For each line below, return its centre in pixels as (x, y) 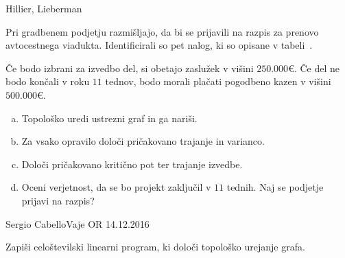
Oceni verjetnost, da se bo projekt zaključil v (116, 187)
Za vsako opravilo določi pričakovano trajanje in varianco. (143, 141)
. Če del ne (317, 68)
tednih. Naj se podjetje (275, 187)
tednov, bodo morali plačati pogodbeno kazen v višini (218, 81)
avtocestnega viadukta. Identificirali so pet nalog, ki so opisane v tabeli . (159, 45)
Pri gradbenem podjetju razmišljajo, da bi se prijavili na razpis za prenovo (162, 31)
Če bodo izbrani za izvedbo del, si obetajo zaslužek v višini (130, 68)
